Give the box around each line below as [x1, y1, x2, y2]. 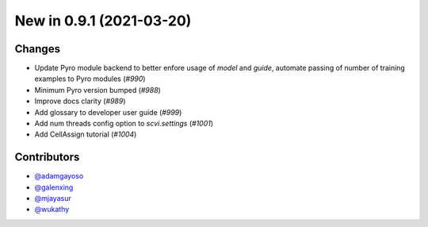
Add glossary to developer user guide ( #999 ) [34, 107, 182, 117]
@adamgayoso [34, 171, 84, 181]
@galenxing [34, 183, 74, 192]
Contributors [14, 151, 80, 164]
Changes [14, 42, 61, 56]
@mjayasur [34, 194, 71, 203]
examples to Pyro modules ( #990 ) [34, 74, 146, 83]
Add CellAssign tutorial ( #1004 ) [34, 129, 137, 139]
